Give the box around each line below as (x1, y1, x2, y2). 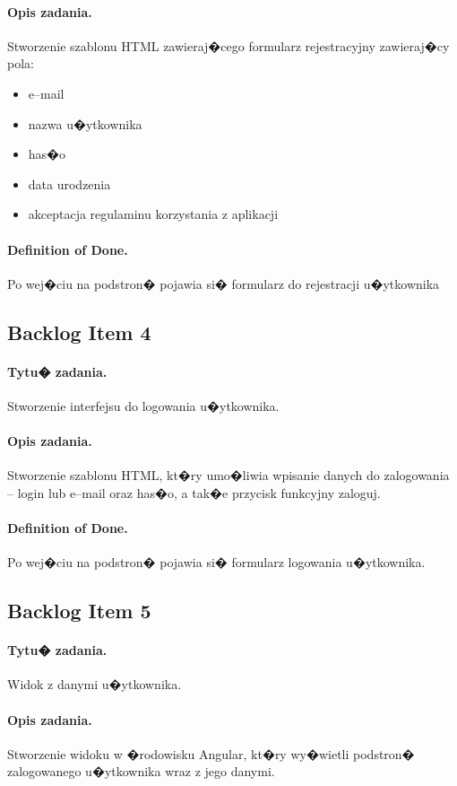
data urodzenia (28, 174, 111, 193)
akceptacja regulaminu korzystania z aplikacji (28, 205, 279, 223)
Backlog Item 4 (7, 318, 151, 345)
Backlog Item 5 (7, 597, 151, 624)
